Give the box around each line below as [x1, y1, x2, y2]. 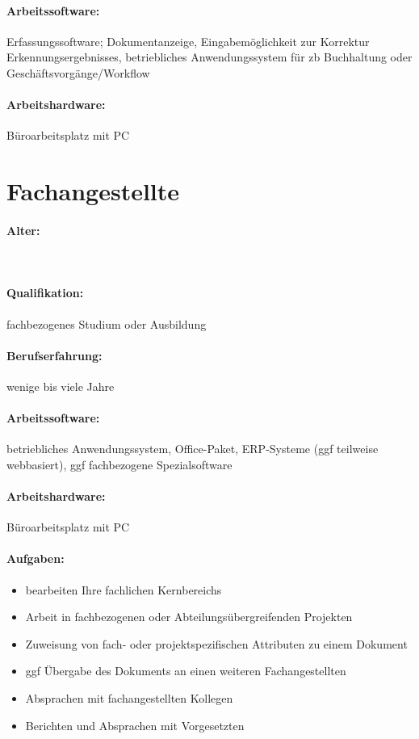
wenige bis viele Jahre [6, 377, 115, 394]
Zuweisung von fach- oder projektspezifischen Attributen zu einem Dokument [25, 635, 408, 652]
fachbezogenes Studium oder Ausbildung [6, 315, 207, 332]
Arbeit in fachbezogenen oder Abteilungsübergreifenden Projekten [25, 608, 353, 625]
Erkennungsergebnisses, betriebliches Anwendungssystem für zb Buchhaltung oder [6, 48, 413, 65]
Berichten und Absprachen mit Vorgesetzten [25, 716, 245, 733]
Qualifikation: [6, 284, 84, 301]
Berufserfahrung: [6, 346, 103, 363]
